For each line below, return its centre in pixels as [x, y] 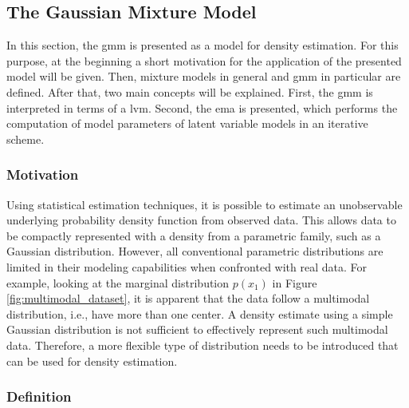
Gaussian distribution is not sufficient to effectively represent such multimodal [197, 329]
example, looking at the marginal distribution [118, 282]
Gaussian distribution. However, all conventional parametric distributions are [195, 251]
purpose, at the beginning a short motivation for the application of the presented [204, 60]
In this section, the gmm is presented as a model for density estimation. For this [203, 45]
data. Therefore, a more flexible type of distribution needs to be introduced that [203, 345]
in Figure [295, 282]
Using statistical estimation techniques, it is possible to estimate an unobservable [204, 204]
